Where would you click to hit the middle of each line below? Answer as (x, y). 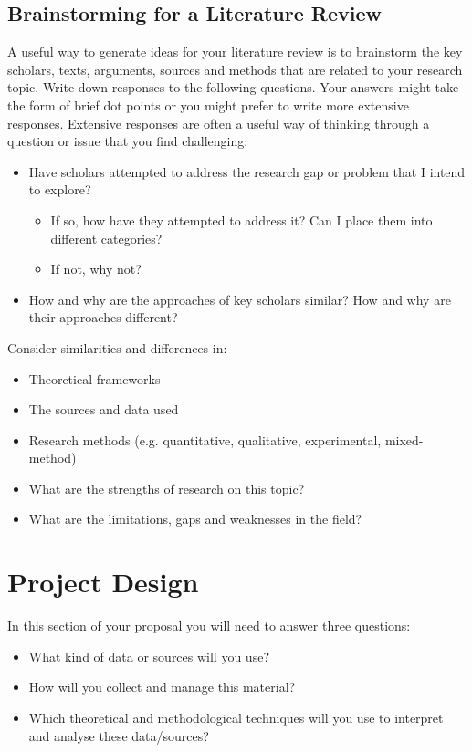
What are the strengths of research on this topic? (167, 488)
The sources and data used (104, 409)
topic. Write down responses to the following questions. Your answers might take (233, 87)
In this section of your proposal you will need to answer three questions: (209, 626)
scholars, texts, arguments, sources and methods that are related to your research (235, 69)
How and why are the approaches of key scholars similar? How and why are (240, 299)
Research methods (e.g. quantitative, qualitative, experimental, (205, 439)
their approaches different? (103, 317)
